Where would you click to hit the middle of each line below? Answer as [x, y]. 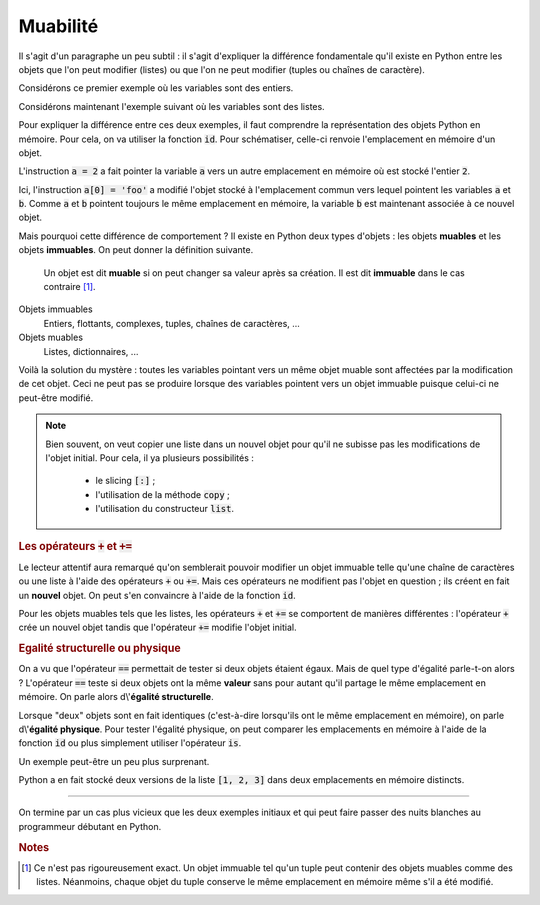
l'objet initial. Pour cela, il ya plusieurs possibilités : [150, 457]
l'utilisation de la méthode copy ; [162, 494]
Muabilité [58, 26]
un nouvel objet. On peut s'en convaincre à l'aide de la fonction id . [157, 595]
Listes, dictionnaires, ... [91, 351]
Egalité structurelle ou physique [99, 648]
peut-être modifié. [56, 397]
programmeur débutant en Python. [90, 826]
